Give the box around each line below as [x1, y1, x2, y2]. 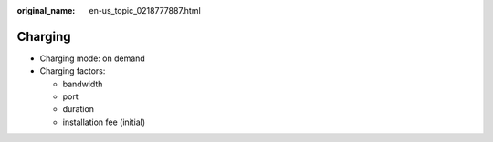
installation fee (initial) [62, 117, 146, 127]
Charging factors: [39, 66, 106, 76]
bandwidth [62, 78, 103, 89]
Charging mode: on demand [39, 53, 145, 64]
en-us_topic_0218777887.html [89, 5, 201, 15]
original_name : [16, 5, 76, 15]
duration [62, 104, 95, 115]
